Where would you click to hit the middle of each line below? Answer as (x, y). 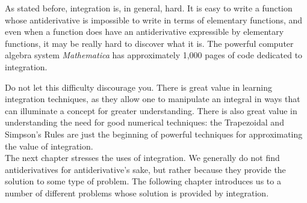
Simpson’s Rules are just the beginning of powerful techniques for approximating (154, 134)
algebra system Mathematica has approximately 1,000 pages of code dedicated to (154, 55)
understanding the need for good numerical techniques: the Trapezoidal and (144, 122)
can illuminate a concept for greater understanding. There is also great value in (151, 110)
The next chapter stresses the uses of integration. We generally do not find (142, 158)
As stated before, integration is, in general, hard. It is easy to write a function (149, 8)
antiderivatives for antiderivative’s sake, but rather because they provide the (145, 169)
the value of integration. (49, 146)
